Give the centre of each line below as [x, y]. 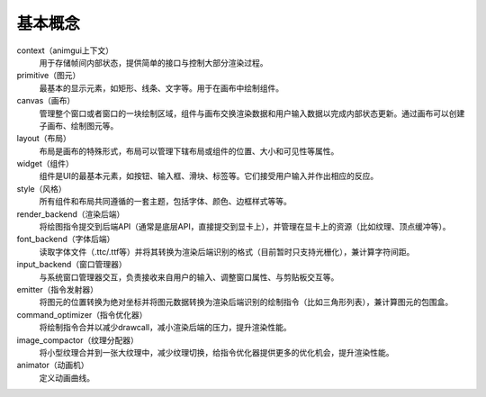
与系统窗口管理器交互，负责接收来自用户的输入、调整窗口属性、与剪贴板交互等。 [189, 277]
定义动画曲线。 [67, 377]
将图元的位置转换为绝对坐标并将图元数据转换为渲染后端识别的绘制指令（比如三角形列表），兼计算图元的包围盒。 [246, 302]
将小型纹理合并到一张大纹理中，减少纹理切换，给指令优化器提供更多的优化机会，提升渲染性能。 [216, 352]
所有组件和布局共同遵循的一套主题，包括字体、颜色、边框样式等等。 [165, 202]
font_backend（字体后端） [66, 239]
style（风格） [41, 188]
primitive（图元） [49, 76]
